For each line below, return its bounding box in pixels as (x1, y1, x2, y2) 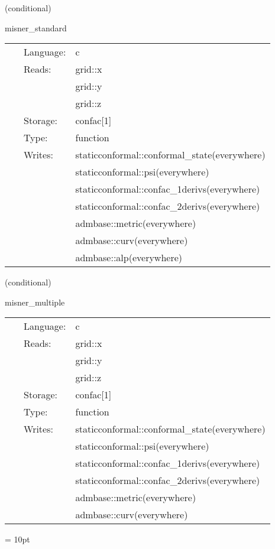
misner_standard (5, 21, 67, 34)
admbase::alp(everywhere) (75, 251, 182, 265)
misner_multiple (5, 295, 65, 308)
